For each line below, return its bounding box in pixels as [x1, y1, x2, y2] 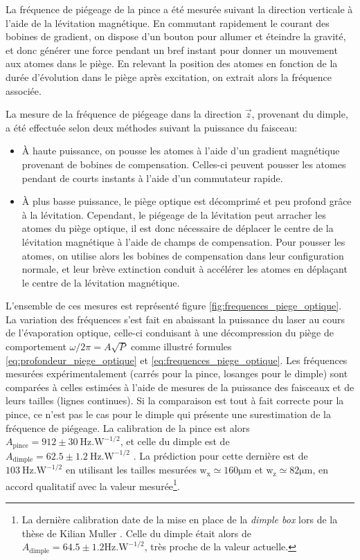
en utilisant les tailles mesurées [65, 462, 197, 477]
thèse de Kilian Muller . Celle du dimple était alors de [21, 525, 251, 540]
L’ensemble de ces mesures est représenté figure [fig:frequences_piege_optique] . [6, 298, 342, 313]
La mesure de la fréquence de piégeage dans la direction [6, 107, 242, 121]
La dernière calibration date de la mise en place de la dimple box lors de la [21, 512, 338, 526]
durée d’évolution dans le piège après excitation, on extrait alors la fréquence [6, 69, 332, 84]
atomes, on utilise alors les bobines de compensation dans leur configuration [21, 248, 344, 262]
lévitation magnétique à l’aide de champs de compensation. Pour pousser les [21, 234, 345, 249]
